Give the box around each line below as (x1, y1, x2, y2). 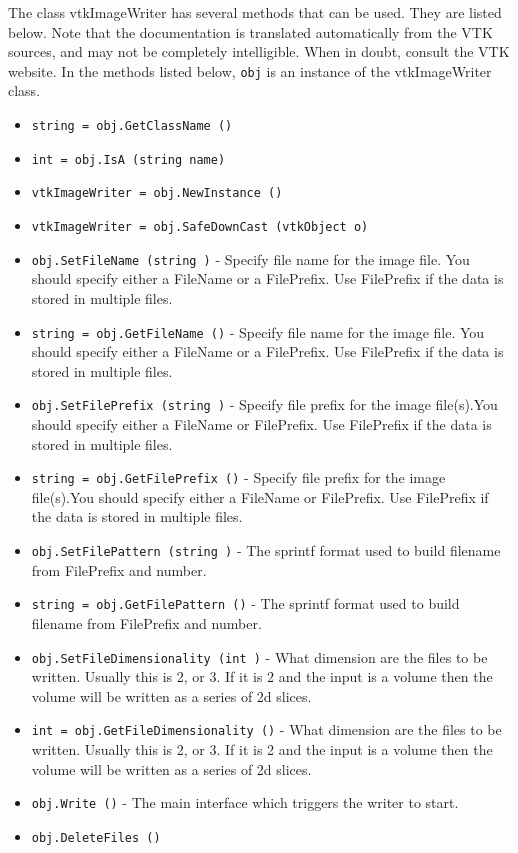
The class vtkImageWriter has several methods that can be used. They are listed (8, 2, 502, 22)
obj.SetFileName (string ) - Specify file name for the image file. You (31, 248, 470, 269)
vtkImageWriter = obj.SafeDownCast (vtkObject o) (31, 220, 369, 234)
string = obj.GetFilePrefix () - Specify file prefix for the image (31, 467, 446, 488)
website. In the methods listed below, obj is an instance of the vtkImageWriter (8, 60, 492, 81)
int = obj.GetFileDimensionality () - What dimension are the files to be (31, 719, 502, 740)
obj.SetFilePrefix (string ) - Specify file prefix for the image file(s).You (31, 394, 498, 415)
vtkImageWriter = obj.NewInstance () (31, 186, 283, 201)
